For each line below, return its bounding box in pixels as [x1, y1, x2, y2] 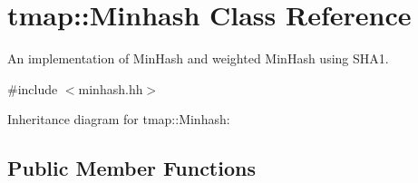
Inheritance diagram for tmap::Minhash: [7, 110, 230, 129]
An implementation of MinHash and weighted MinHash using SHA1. [7, 49, 389, 68]
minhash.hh [78, 79, 143, 98]
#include [7, 79, 58, 98]
